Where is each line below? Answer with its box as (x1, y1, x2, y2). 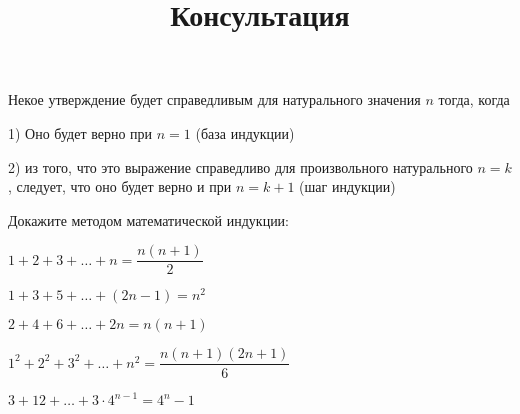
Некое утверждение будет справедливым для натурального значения (8, 89, 421, 110)
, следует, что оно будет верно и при (8, 176, 232, 197)
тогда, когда (438, 89, 510, 110)
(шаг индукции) (299, 176, 396, 197)
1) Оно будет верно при (8, 122, 153, 143)
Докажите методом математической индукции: (8, 209, 290, 230)
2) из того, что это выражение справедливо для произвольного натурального (8, 156, 473, 177)
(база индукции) (195, 122, 295, 143)
